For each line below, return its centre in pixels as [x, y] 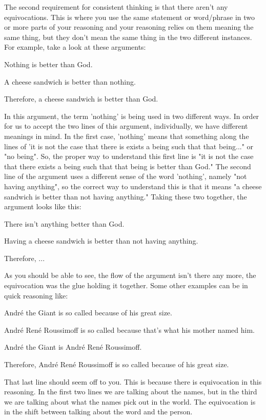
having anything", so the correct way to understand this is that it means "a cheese [133, 186]
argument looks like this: [43, 206]
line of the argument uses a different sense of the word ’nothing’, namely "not [126, 176]
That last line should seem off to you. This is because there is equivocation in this [133, 381]
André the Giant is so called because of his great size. [88, 313]
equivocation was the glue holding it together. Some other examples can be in [126, 285]
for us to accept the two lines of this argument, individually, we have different [126, 126]
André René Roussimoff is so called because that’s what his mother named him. [130, 329]
